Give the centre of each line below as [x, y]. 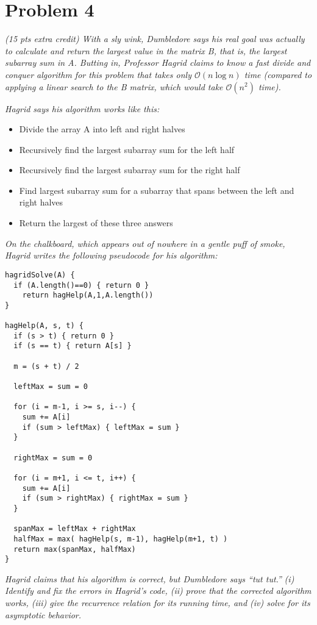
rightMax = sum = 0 [53, 458]
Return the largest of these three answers [96, 223]
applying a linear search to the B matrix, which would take [114, 86]
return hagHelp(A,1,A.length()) [88, 295]
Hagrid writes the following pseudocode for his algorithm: [111, 255]
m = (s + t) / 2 [46, 366]
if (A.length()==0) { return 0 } [81, 285]
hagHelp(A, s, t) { [44, 326]
